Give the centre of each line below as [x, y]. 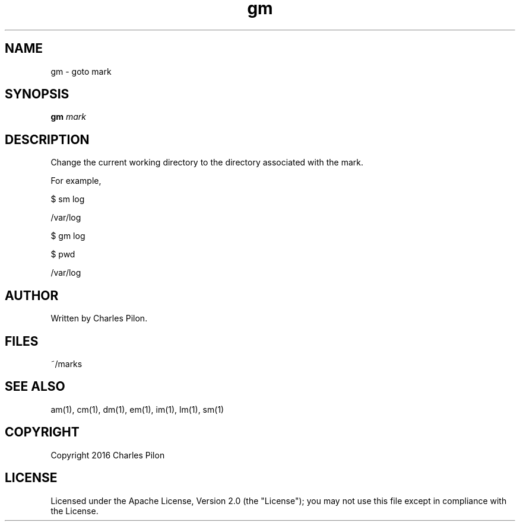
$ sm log [68, 199]
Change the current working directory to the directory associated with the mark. [207, 162]
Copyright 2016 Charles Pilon [108, 455]
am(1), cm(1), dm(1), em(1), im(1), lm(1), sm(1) [137, 409]
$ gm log [68, 236]
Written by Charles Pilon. [99, 318]
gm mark [68, 117]
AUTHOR [32, 295]
